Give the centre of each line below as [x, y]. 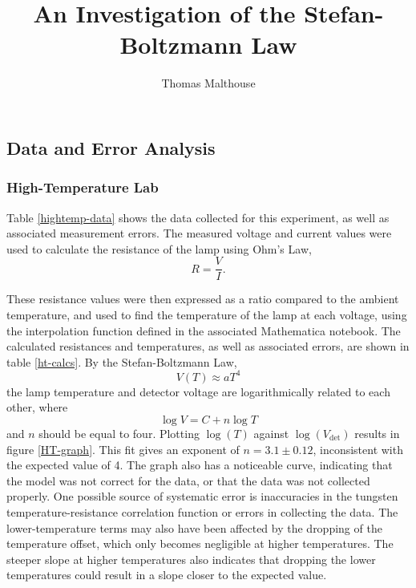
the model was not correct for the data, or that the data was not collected [188, 480]
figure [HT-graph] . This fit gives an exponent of [123, 449]
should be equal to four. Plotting [119, 434]
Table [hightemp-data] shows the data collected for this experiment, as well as [198, 217]
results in [377, 434]
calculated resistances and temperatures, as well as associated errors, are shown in [208, 346]
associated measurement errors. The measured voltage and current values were [199, 233]
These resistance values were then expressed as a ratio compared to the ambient [203, 299]
